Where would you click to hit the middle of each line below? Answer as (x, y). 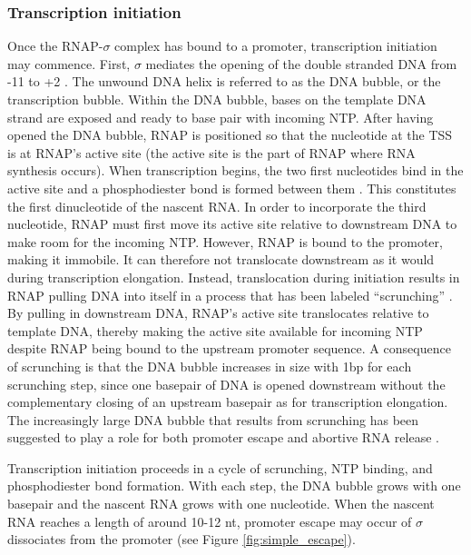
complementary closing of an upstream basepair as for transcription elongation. (228, 402)
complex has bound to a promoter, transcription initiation (276, 46)
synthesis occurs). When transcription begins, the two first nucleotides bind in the (235, 170)
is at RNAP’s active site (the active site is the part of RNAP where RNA (211, 152)
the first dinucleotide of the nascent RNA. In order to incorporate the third (217, 206)
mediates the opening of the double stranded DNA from (301, 63)
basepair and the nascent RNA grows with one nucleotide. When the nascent (221, 504)
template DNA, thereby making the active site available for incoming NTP (215, 330)
